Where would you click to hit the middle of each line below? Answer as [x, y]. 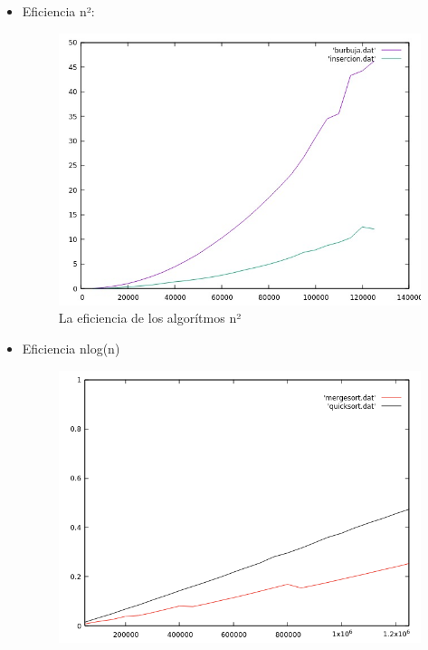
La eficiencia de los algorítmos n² [150, 318]
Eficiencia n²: [58, 11]
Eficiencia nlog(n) [71, 348]
